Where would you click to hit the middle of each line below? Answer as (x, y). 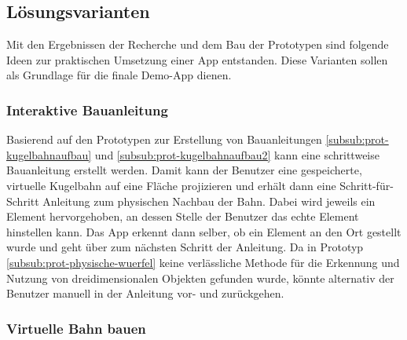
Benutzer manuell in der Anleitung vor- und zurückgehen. (145, 293)
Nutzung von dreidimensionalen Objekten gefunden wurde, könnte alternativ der (200, 278)
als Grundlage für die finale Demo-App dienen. (119, 75)
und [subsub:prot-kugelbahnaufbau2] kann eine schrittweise (237, 154)
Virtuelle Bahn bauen (76, 328)
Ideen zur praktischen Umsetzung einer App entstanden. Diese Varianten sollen (197, 59)
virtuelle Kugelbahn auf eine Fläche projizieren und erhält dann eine (171, 185)
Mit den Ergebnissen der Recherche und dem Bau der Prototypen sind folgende (198, 44)
